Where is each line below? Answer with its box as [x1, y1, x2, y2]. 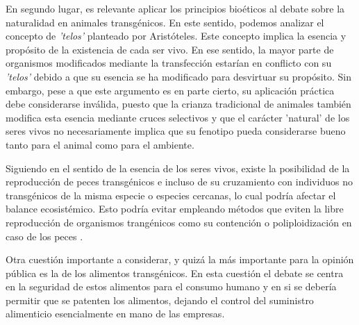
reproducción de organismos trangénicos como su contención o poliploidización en [6, 215, 352, 229]
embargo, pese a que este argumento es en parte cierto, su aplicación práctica [6, 83, 335, 97]
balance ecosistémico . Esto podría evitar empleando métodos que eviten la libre [6, 201, 344, 216]
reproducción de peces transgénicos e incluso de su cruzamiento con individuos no [6, 174, 353, 189]
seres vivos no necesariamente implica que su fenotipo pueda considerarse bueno [6, 124, 346, 138]
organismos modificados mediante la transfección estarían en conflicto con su [6, 56, 332, 70]
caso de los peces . [6, 228, 83, 243]
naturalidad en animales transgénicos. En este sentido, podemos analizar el [6, 15, 324, 29]
